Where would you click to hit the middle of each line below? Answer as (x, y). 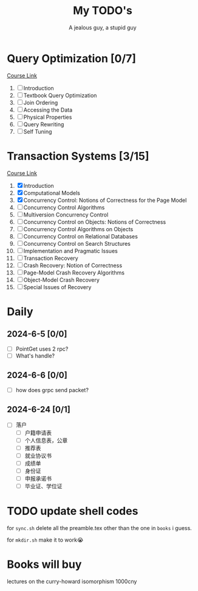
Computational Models (52, 193)
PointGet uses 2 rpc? (42, 349)
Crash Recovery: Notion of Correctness (73, 265)
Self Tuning (38, 131)
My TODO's (103, 11)
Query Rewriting (44, 124)
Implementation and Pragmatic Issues (70, 251)
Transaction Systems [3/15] (78, 156)
